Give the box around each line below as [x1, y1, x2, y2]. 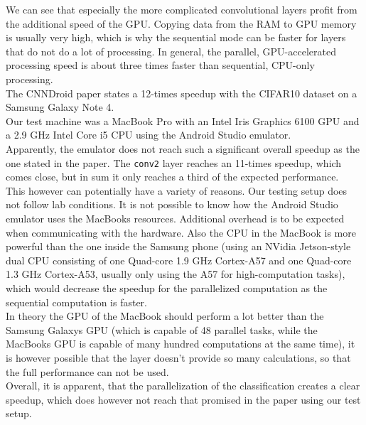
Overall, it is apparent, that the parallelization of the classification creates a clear [6, 378, 360, 393]
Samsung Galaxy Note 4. [6, 99, 114, 114]
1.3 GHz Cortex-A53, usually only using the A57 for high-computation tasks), [6, 267, 345, 281]
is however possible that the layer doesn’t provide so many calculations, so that [6, 350, 351, 365]
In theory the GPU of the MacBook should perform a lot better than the [6, 308, 324, 323]
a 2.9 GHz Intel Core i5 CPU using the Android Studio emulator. [6, 127, 291, 142]
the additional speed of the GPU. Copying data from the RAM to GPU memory [6, 16, 357, 31]
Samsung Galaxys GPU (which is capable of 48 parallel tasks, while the [6, 322, 318, 337]
